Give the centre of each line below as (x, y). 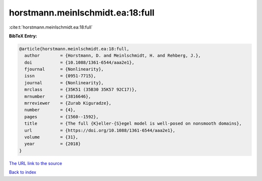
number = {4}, (50, 110)
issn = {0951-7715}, (60, 76)
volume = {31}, (51, 137)
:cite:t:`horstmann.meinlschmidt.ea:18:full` (51, 27)
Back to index (23, 172)
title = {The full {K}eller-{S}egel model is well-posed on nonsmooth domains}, (133, 123)
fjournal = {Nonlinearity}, (64, 69)
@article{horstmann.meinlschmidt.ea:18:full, (74, 49)
